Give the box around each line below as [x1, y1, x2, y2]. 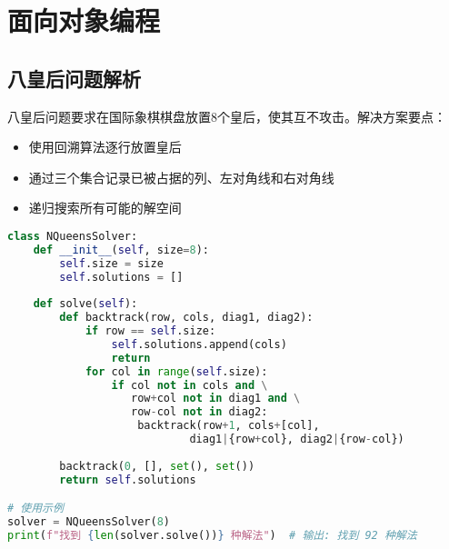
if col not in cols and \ [111, 378, 268, 392]
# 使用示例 [7, 502, 64, 515]
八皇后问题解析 [7, 64, 141, 92]
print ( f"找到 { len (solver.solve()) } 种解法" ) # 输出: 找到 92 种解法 [7, 528, 417, 542]
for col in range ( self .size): [85, 364, 268, 378]
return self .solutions [59, 473, 196, 486]
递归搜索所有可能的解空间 [28, 198, 182, 217]
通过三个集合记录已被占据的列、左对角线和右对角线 [28, 167, 334, 186]
